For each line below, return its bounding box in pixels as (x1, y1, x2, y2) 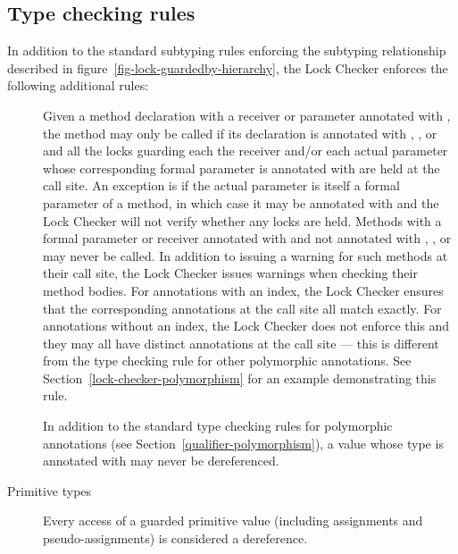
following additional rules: (7, 76, 149, 95)
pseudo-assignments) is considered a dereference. (43, 529, 308, 548)
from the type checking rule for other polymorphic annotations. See (43, 351, 412, 370)
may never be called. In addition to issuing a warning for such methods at (43, 246, 448, 264)
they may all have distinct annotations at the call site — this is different (43, 333, 439, 352)
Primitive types (7, 481, 92, 499)
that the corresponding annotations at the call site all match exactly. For (43, 298, 442, 317)
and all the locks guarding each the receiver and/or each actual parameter (43, 141, 448, 160)
